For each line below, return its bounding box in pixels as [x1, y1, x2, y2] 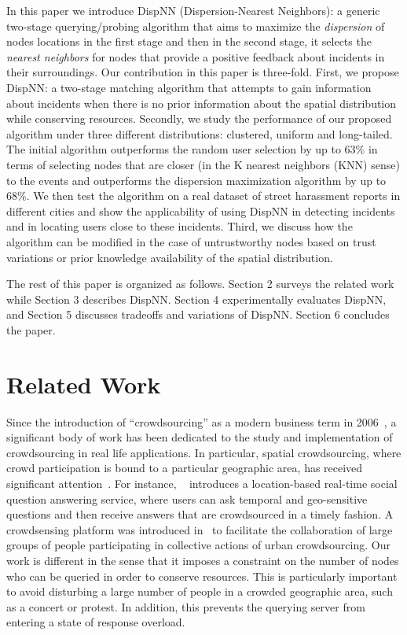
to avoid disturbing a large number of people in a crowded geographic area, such [6, 583, 393, 600]
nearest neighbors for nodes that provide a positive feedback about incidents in [6, 48, 385, 65]
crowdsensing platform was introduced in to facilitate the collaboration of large [6, 521, 393, 537]
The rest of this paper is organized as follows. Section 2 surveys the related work [6, 275, 394, 292]
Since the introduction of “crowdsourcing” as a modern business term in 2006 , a [6, 413, 397, 430]
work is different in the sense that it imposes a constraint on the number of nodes [6, 552, 399, 568]
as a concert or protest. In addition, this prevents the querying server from [6, 598, 365, 615]
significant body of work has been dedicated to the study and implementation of [6, 429, 393, 445]
